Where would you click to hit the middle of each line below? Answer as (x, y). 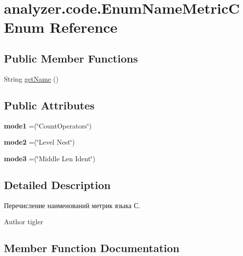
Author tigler (24, 222)
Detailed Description (57, 184)
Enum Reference (61, 27)
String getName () (31, 78)
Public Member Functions (71, 58)
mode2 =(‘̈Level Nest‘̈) (39, 142)
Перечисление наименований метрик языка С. (72, 205)
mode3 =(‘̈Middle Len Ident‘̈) (50, 158)
